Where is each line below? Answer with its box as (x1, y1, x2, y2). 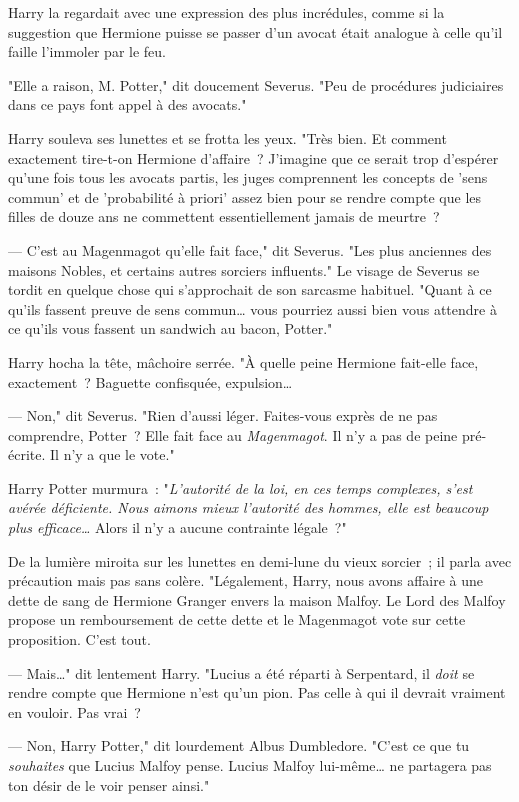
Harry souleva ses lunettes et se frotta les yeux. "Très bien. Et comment (8, 127, 447, 148)
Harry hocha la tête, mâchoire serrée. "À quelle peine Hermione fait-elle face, (8, 351, 479, 372)
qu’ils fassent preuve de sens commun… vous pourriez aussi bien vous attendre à (8, 298, 497, 319)
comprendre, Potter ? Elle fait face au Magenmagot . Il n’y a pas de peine (8, 424, 458, 445)
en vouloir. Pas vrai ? (8, 701, 141, 722)
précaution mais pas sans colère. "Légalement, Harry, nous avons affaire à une (8, 570, 484, 591)
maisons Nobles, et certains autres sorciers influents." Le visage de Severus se (8, 259, 480, 280)
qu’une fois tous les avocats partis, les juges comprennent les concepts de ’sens (8, 167, 488, 188)
